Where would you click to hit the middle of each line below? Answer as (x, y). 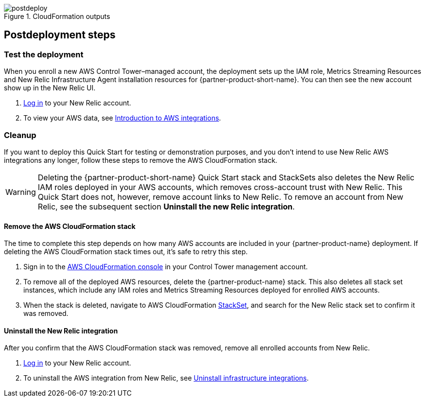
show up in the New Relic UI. (50, 88)
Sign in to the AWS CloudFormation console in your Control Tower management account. (166, 267)
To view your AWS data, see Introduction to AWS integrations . (122, 118)
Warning (21, 192)
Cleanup (20, 135)
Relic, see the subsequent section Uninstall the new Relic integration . (166, 206)
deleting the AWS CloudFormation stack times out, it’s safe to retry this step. (126, 252)
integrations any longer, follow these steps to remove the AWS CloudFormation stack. (141, 160)
